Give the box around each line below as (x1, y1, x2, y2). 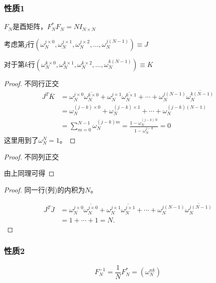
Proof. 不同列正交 (4, 151, 59, 161)
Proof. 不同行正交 (4, 78, 59, 88)
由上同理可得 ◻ (4, 168, 55, 178)
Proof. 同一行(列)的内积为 (4, 184, 85, 194)
